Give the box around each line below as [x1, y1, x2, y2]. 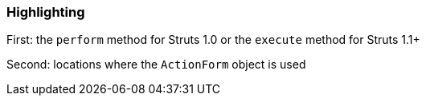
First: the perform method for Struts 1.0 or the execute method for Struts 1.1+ [6, 33, 420, 47]
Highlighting [6, 4, 85, 20]
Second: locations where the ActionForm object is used [6, 57, 306, 72]
